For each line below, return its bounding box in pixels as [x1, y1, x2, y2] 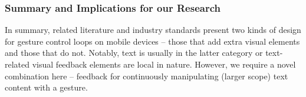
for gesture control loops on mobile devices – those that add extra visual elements [5, 35, 300, 47]
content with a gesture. [5, 81, 88, 93]
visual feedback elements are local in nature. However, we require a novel [32, 58, 296, 70]
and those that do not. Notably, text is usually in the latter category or [5, 46, 263, 59]
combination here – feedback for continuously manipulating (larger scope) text [5, 69, 288, 82]
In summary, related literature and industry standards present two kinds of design [5, 24, 301, 36]
